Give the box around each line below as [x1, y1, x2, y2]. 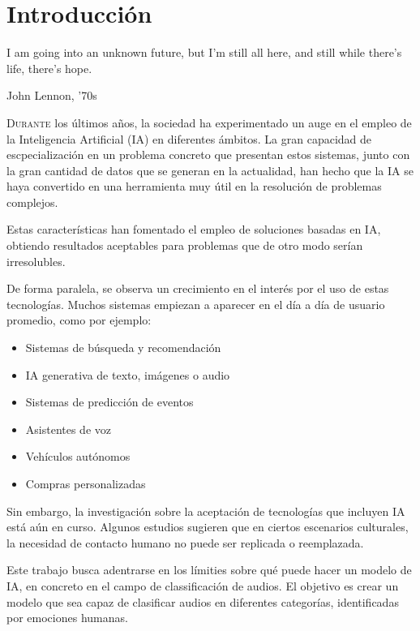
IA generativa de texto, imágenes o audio [25, 366, 230, 383]
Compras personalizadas [25, 475, 146, 491]
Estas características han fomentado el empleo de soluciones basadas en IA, [6, 221, 381, 238]
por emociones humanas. [6, 609, 128, 626]
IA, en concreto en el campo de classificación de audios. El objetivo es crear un [6, 577, 399, 594]
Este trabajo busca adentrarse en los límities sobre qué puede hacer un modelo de [6, 561, 412, 578]
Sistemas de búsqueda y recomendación [25, 339, 221, 356]
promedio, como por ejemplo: [6, 311, 152, 328]
